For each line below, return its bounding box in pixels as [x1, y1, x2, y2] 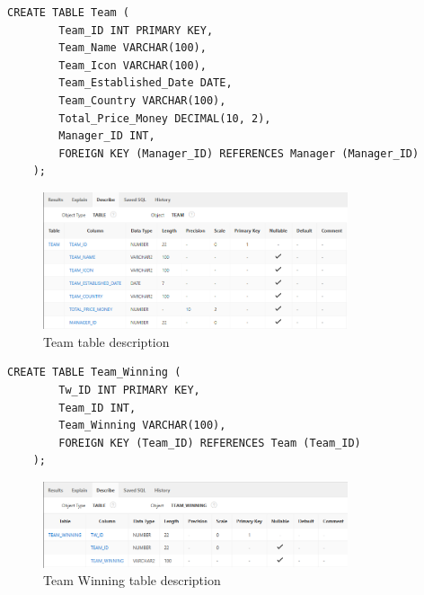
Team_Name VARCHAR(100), [58, 41, 207, 55]
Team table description [43, 332, 170, 351]
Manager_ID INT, [58, 129, 155, 143]
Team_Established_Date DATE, [58, 76, 233, 90]
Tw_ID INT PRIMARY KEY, [58, 384, 200, 397]
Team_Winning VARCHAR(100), [58, 419, 226, 432]
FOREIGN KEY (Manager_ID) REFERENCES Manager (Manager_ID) [58, 147, 420, 160]
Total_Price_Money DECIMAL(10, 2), [58, 111, 271, 125]
